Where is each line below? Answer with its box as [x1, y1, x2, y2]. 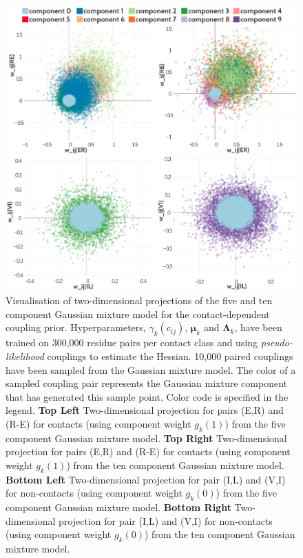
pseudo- [260, 335, 293, 350]
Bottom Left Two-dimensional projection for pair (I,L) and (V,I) [6, 472, 286, 486]
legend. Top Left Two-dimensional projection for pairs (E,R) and [6, 403, 284, 417]
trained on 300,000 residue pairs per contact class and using [6, 335, 258, 350]
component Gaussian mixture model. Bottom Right [6, 500, 231, 515]
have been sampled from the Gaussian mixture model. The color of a [6, 362, 296, 377]
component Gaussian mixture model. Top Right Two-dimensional [6, 430, 287, 445]
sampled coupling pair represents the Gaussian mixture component [6, 376, 287, 390]
